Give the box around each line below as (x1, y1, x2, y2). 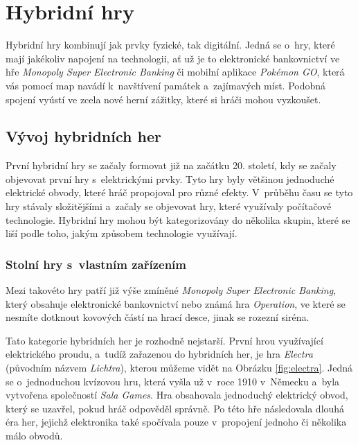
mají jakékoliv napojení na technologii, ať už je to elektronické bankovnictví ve (6, 51, 340, 65)
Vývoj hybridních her (6, 125, 161, 147)
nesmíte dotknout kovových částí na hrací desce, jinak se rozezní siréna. (6, 310, 310, 324)
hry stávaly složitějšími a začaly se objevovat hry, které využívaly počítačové (6, 199, 332, 213)
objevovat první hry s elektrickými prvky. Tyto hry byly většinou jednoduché (6, 171, 334, 186)
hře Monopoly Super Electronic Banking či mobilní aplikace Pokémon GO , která (6, 64, 345, 79)
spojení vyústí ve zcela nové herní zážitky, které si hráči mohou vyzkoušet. (6, 91, 321, 106)
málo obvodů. (6, 428, 63, 443)
